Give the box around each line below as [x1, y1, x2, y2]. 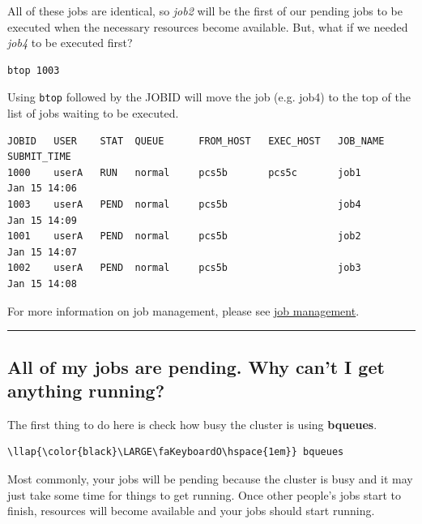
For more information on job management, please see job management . [7, 302, 360, 319]
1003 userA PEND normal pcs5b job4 [7, 199, 361, 210]
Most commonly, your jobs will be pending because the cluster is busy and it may [7, 470, 413, 487]
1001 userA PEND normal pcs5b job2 [7, 230, 361, 243]
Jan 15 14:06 [7, 183, 77, 195]
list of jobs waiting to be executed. [7, 105, 179, 122]
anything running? [7, 377, 165, 402]
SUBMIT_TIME [7, 151, 71, 163]
